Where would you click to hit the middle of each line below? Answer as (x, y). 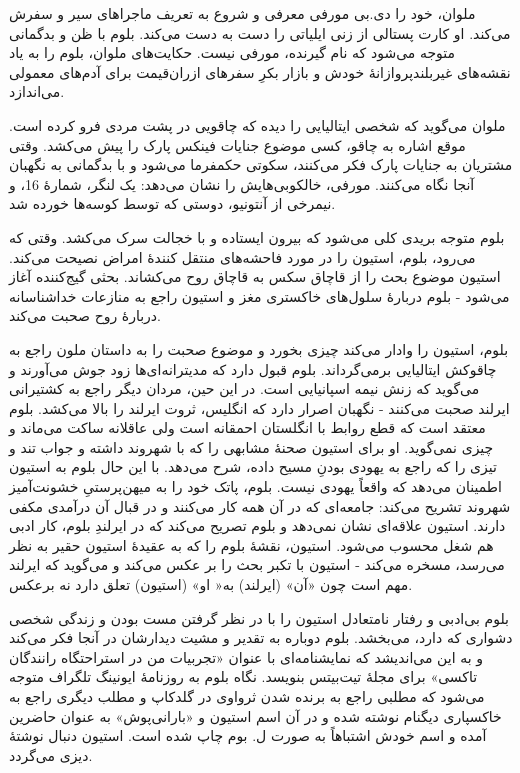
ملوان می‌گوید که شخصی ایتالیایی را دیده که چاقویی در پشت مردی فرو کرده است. (257, 124)
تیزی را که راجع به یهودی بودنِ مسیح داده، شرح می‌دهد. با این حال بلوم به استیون (253, 466)
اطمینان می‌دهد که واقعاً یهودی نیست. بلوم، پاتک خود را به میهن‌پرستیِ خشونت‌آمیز (255, 486)
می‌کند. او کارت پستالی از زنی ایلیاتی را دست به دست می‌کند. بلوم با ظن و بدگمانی (260, 32)
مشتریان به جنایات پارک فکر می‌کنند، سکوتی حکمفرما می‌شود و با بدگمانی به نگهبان (261, 164)
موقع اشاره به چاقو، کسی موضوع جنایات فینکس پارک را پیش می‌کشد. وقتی (237, 144)
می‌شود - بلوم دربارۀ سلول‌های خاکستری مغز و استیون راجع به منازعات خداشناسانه (259, 295)
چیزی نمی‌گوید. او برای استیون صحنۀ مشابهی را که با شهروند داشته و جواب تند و (251, 446)
